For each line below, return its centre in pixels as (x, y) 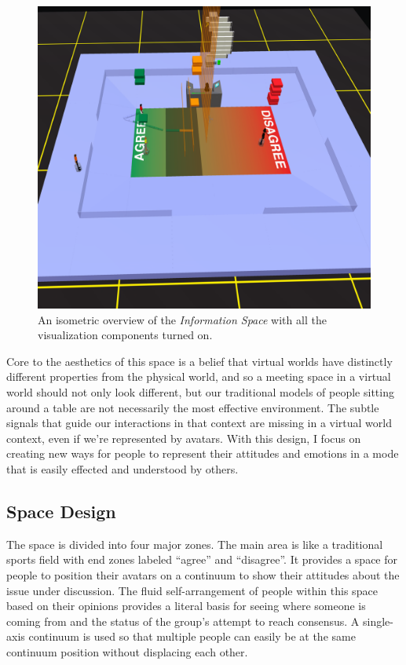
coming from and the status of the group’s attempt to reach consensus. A (183, 621)
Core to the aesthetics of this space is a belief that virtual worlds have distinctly (199, 361)
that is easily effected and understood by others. (123, 469)
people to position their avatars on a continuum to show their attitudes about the (203, 575)
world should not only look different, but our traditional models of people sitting (200, 392)
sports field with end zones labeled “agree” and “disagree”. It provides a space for (202, 559)
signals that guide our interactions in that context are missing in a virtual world (199, 423)
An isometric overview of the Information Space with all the (182, 319)
